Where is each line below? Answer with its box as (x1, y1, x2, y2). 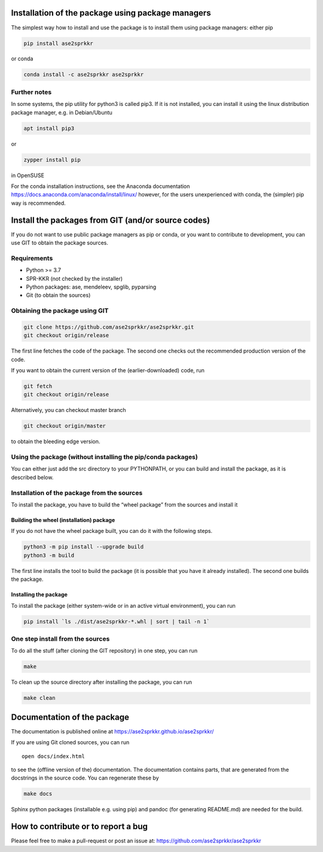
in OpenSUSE (11, 171, 45, 179)
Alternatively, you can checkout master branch (11, 407, 126, 414)
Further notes (11, 87, 52, 96)
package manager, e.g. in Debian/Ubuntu (11, 108, 113, 116)
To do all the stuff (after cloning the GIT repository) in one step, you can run (11, 647, 197, 654)
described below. (11, 474, 54, 481)
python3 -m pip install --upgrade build (23, 544, 144, 550)
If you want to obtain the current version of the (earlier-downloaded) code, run (11, 367, 205, 374)
